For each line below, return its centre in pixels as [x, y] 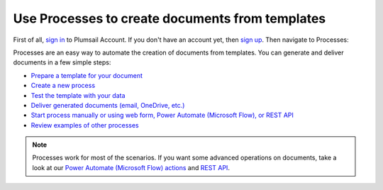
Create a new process [63, 86]
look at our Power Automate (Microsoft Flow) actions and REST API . [131, 167]
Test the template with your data [78, 95]
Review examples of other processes [85, 125]
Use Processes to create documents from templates [170, 18]
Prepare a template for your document [87, 75]
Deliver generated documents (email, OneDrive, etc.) [108, 105]
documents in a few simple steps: [62, 62]
